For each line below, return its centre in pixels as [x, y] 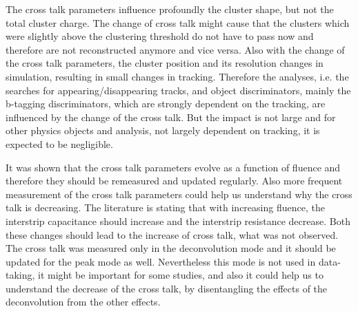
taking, [20, 275]
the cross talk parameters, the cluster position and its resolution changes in [165, 63]
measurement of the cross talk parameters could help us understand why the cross [179, 194]
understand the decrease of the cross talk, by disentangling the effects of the [167, 288]
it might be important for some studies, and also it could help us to [181, 275]
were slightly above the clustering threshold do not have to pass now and [160, 36]
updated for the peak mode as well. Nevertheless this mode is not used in [161, 261]
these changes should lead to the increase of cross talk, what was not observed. [172, 234]
